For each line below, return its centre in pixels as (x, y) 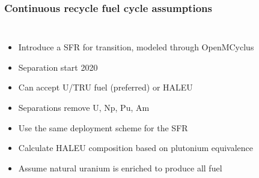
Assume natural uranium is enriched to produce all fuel (120, 168)
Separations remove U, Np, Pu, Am (84, 107)
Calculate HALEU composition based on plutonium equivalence (136, 148)
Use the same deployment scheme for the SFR (103, 127)
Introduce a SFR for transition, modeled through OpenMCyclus (136, 47)
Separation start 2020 (58, 67)
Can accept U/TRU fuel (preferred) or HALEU (105, 87)
